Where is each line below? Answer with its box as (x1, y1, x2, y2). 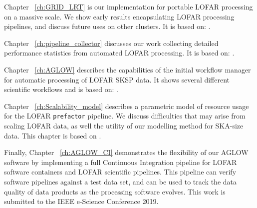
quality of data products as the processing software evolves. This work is (4, 186, 226, 196)
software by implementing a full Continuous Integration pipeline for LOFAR (4, 156, 237, 167)
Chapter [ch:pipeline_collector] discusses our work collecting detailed (4, 37, 219, 48)
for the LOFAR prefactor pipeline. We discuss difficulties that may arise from (4, 110, 246, 121)
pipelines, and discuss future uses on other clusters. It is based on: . (4, 21, 211, 31)
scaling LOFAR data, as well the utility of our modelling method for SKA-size (4, 120, 244, 130)
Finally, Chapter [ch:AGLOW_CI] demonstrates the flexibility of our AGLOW (4, 147, 249, 157)
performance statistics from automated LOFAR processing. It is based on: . (4, 47, 235, 58)
